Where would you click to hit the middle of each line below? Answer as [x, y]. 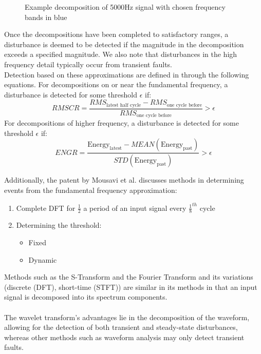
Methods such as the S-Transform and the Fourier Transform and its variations [129, 277]
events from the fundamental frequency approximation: [91, 190]
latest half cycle [124, 105]
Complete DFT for [46, 208]
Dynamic [43, 259]
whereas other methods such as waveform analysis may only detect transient [124, 337]
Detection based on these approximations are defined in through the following [127, 74]
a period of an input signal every [135, 208]
